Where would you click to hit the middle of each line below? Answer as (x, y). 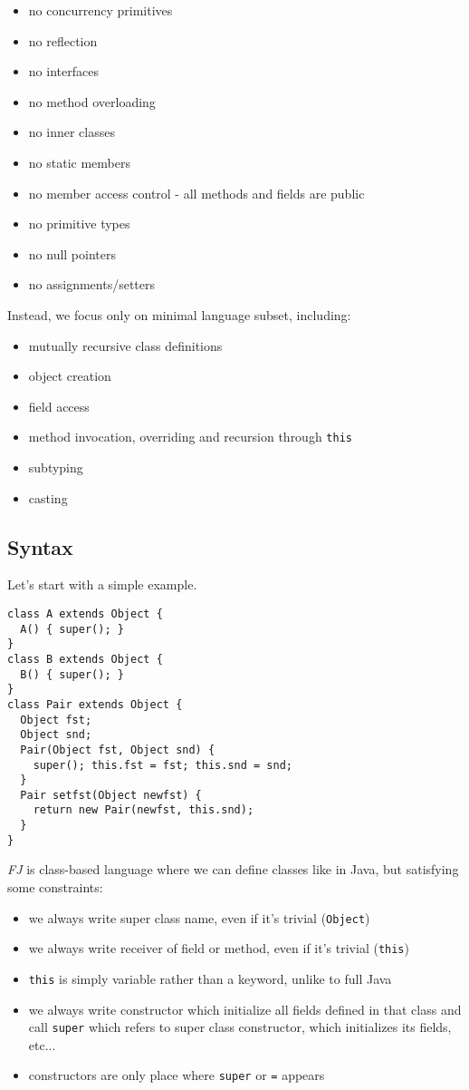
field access (59, 406)
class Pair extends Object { (95, 704)
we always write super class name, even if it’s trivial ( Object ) (199, 917)
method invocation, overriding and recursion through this (190, 437)
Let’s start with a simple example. (102, 584)
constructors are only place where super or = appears (177, 1075)
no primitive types (79, 224)
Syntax (40, 546)
